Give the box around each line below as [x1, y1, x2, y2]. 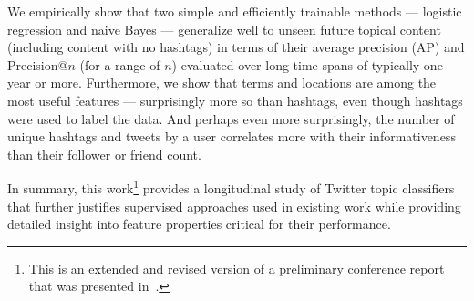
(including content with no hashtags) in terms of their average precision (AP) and [7, 37, 465, 57]
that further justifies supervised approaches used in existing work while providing [7, 196, 461, 215]
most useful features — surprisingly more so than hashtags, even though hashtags [7, 90, 463, 109]
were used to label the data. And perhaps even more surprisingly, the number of [7, 109, 455, 128]
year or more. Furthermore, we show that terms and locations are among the [7, 73, 437, 92]
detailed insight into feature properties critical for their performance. [7, 214, 391, 234]
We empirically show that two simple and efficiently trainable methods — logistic [7, 2, 462, 20]
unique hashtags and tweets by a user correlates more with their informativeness [7, 127, 456, 146]
